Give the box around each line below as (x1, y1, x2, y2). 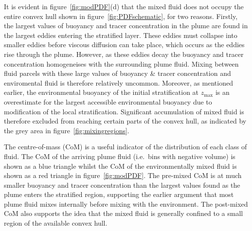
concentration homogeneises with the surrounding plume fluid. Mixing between (4, 58, 239, 69)
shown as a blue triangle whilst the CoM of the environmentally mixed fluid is (4, 160, 237, 171)
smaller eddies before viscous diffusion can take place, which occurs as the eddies (4, 39, 245, 50)
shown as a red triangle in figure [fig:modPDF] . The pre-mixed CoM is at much (4, 170, 242, 180)
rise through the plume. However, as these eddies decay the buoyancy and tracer (4, 49, 244, 59)
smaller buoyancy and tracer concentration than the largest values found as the (4, 179, 240, 190)
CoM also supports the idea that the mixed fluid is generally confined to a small (4, 208, 243, 218)
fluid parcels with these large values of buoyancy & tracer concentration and (4, 68, 231, 78)
